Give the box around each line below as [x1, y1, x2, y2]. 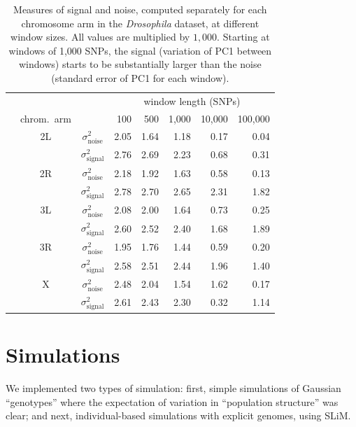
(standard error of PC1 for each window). [51, 70, 229, 85]
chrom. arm [20, 111, 71, 125]
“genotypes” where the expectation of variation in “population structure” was [6, 394, 339, 409]
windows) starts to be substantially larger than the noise [18, 57, 262, 71]
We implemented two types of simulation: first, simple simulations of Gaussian [6, 380, 341, 395]
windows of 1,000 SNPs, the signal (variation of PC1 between [8, 43, 272, 57]
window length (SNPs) [143, 93, 241, 108]
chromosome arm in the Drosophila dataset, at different [21, 15, 259, 30]
